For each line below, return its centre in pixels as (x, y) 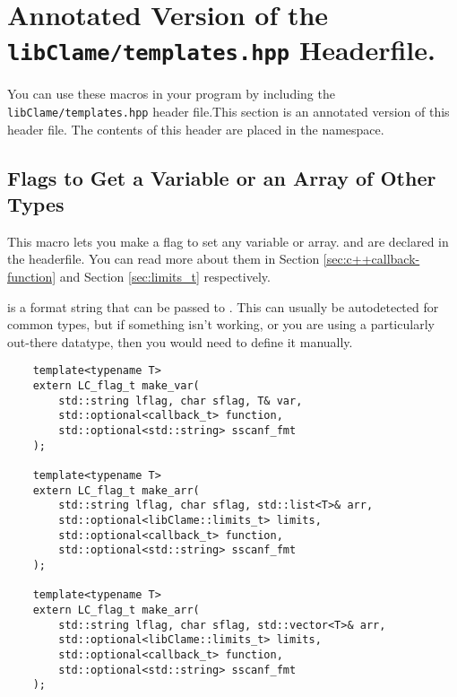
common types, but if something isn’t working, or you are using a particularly (221, 324)
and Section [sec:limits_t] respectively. (165, 277)
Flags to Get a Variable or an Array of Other (222, 177)
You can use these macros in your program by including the (171, 94)
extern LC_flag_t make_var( (116, 386)
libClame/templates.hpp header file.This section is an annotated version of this (228, 112)
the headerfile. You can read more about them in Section (164, 259)
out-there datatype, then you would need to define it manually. (180, 341)
